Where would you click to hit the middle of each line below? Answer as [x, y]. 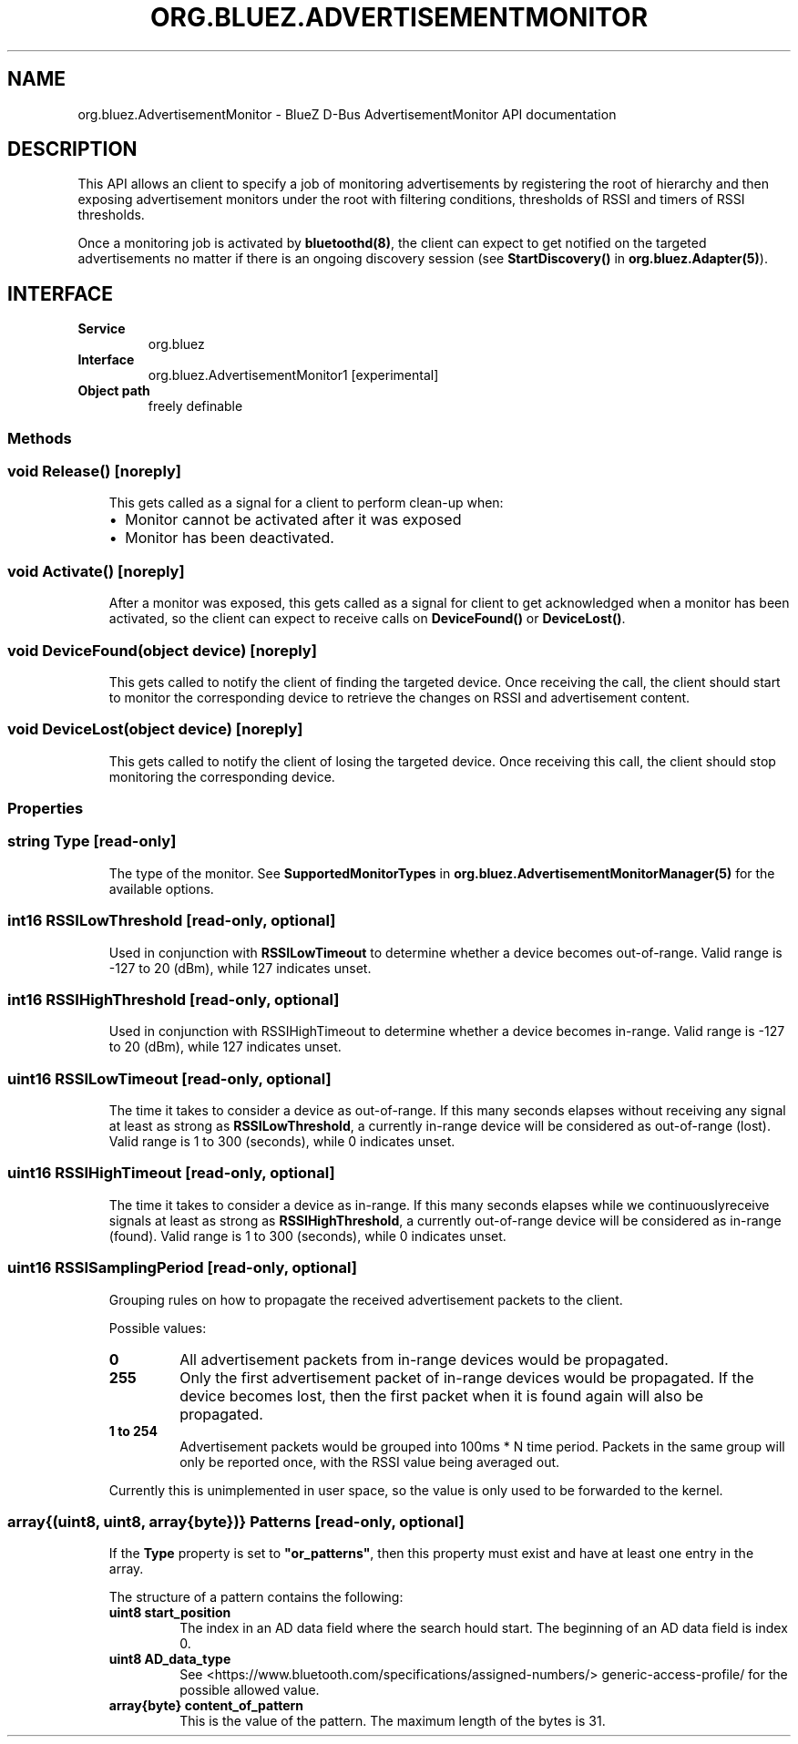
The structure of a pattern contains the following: [256, 1597]
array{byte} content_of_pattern [206, 1706]
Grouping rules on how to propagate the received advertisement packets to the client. [366, 1299]
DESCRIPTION [72, 149]
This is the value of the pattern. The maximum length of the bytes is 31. [393, 1721]
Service [102, 329]
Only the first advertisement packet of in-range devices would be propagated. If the [467, 1377]
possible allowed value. [250, 1690]
